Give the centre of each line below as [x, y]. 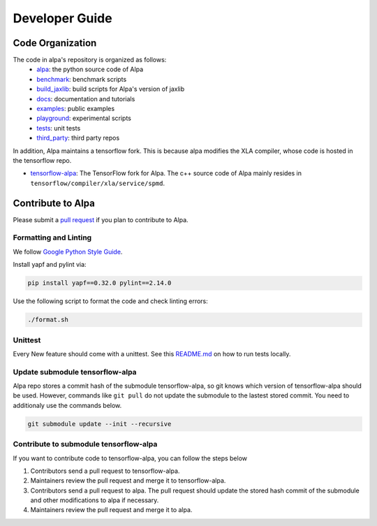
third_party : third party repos [78, 138]
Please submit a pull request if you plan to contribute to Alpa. [101, 219]
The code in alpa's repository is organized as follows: [90, 60]
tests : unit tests [59, 128]
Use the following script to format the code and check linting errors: [111, 301]
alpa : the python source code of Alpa [90, 69]
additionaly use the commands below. [67, 405]
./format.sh [48, 320]
